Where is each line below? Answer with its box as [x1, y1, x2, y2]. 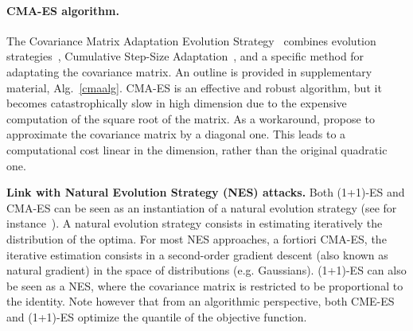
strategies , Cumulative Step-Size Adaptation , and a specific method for [6, 48, 364, 64]
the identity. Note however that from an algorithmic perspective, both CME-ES [6, 293, 395, 310]
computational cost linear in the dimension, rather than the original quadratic [6, 141, 388, 158]
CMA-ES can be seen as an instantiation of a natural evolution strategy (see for [6, 199, 397, 216]
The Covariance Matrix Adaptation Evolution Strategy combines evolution [6, 32, 376, 49]
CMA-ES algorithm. [6, 2, 119, 18]
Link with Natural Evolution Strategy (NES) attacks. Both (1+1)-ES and [6, 184, 405, 201]
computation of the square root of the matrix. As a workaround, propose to [6, 110, 375, 127]
